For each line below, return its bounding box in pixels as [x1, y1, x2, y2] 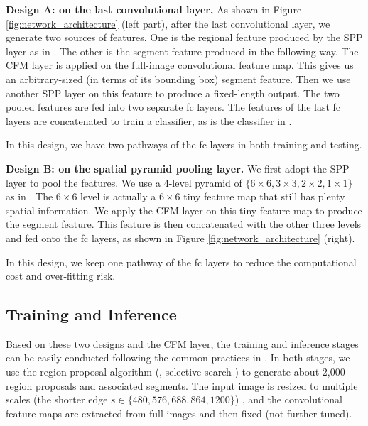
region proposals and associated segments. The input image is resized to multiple [6, 378, 358, 393]
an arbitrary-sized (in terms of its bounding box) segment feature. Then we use [6, 71, 351, 86]
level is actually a [80, 189, 156, 204]
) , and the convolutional [234, 392, 342, 407]
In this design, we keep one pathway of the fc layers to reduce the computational [6, 254, 357, 269]
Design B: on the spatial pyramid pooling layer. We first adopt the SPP [6, 160, 350, 175]
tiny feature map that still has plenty [183, 189, 345, 204]
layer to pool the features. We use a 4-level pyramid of [6, 175, 242, 190]
